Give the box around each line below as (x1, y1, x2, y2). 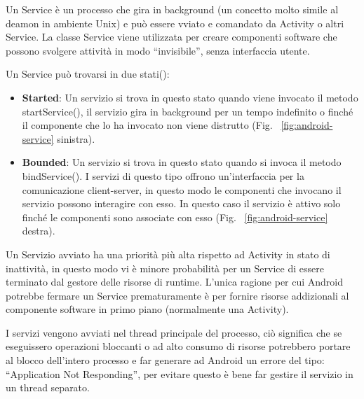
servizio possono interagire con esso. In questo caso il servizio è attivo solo (22, 196, 341, 211)
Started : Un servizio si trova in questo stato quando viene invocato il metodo (22, 90, 358, 104)
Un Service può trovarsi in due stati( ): (6, 66, 170, 81)
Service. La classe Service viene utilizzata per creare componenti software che (6, 29, 337, 44)
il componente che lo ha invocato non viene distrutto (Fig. (22, 118, 273, 132)
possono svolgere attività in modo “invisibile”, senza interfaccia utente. (6, 43, 310, 57)
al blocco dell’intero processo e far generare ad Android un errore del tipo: (6, 353, 325, 367)
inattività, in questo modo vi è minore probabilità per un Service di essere (6, 260, 324, 275)
